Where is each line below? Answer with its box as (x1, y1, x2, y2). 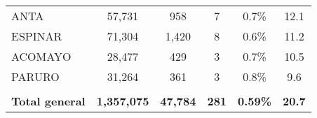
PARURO (11, 68, 60, 84)
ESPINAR (11, 28, 62, 44)
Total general (11, 93, 86, 109)
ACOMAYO (11, 48, 72, 64)
